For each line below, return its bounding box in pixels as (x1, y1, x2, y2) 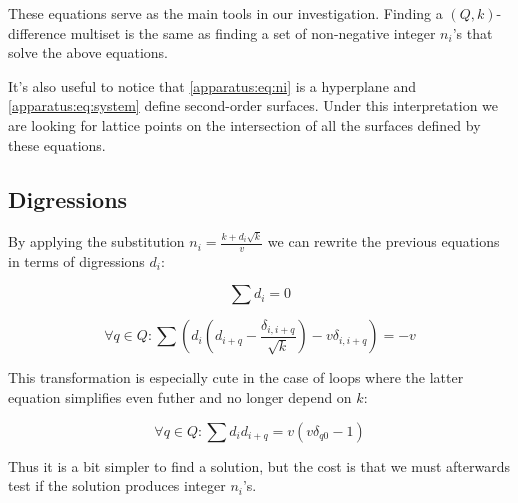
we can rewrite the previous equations (267, 231, 500, 252)
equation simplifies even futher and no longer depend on (8, 387, 352, 408)
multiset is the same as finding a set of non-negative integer (70, 22, 436, 43)
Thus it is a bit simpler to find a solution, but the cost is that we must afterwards (8, 455, 510, 476)
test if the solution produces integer (8, 475, 226, 496)
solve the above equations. (8, 42, 168, 63)
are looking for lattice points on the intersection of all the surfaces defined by (8, 114, 481, 135)
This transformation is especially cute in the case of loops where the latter (8, 367, 464, 388)
